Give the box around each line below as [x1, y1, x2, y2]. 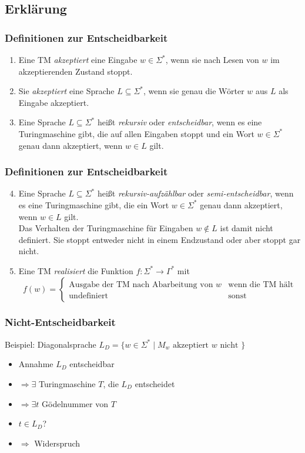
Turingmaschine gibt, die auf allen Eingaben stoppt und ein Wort [18, 127, 254, 139]
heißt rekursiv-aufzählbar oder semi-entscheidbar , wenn [97, 187, 294, 199]
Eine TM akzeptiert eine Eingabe [18, 54, 138, 65]
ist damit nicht [220, 222, 273, 234]
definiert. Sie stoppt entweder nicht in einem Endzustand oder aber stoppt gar [18, 233, 301, 245]
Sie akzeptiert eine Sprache [18, 85, 115, 97]
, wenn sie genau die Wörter [143, 85, 244, 97]
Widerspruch [34, 437, 81, 449]
